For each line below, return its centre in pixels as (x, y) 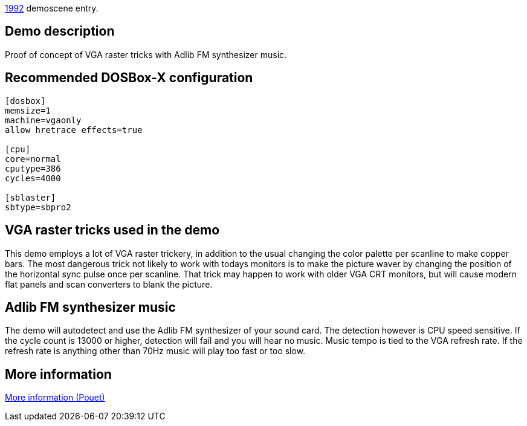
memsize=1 (28, 110)
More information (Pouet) (55, 398)
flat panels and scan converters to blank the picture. (109, 284)
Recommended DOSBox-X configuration (129, 78)
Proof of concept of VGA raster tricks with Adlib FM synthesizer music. (146, 54)
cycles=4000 (33, 178)
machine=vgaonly (43, 120)
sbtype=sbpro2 (38, 207)
